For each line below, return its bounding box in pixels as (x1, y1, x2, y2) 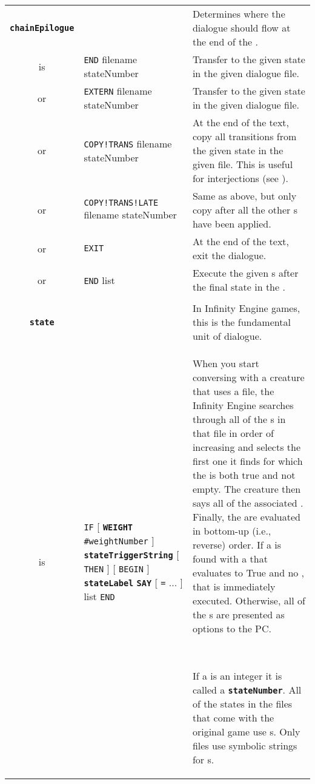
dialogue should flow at (192, 21, 291, 35)
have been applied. (192, 217, 271, 231)
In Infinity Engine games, (192, 301, 300, 315)
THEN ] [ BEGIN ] (84, 561, 150, 575)
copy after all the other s (192, 203, 297, 217)
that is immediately (192, 580, 276, 593)
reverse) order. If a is (192, 538, 282, 552)
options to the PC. (192, 621, 272, 635)
